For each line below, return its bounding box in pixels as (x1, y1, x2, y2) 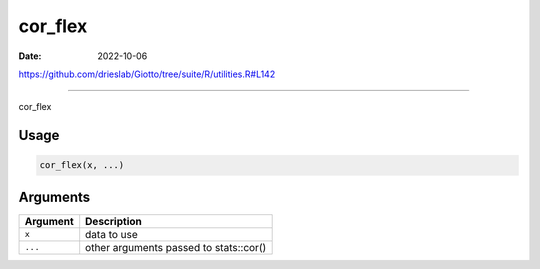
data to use (85, 227, 139, 241)
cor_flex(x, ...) (39, 160, 125, 171)
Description (85, 214, 142, 228)
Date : (18, 50, 42, 62)
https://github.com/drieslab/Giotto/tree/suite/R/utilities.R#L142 (18, 68, 276, 80)
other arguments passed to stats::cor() (85, 240, 267, 254)
